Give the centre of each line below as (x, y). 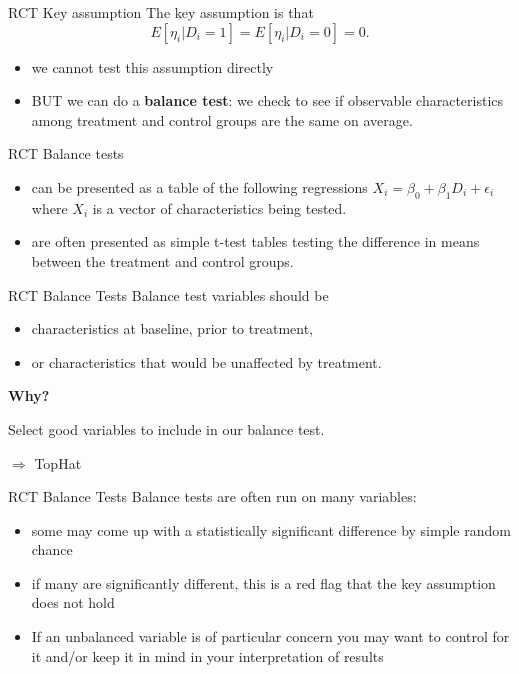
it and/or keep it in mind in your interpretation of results (207, 655)
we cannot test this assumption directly (152, 66)
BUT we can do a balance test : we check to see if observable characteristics (267, 100)
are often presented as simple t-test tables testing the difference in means (255, 241)
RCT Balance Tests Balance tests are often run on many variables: (212, 496)
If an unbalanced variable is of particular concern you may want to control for (270, 636)
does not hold (73, 602)
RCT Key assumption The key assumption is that (161, 12)
